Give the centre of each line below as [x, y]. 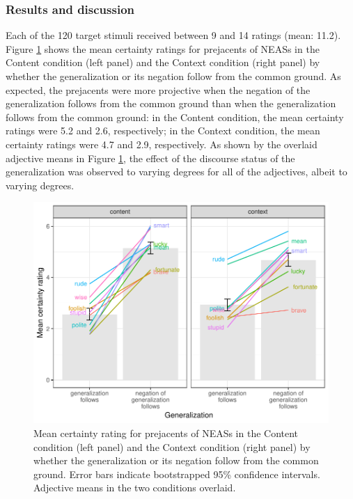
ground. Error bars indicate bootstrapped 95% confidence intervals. [177, 474]
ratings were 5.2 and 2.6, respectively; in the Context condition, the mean [163, 130]
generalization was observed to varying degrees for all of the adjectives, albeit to [176, 172]
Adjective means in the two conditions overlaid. [135, 488]
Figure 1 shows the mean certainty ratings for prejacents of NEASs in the [163, 48]
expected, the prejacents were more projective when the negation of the [158, 89]
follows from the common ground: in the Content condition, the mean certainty [175, 117]
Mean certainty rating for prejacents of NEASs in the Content [166, 433]
